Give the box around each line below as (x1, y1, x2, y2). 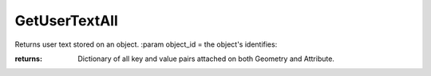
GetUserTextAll (14, 12, 119, 29)
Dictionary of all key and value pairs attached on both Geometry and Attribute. (77, 54, 335, 63)
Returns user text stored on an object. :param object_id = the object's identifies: (14, 40, 278, 49)
